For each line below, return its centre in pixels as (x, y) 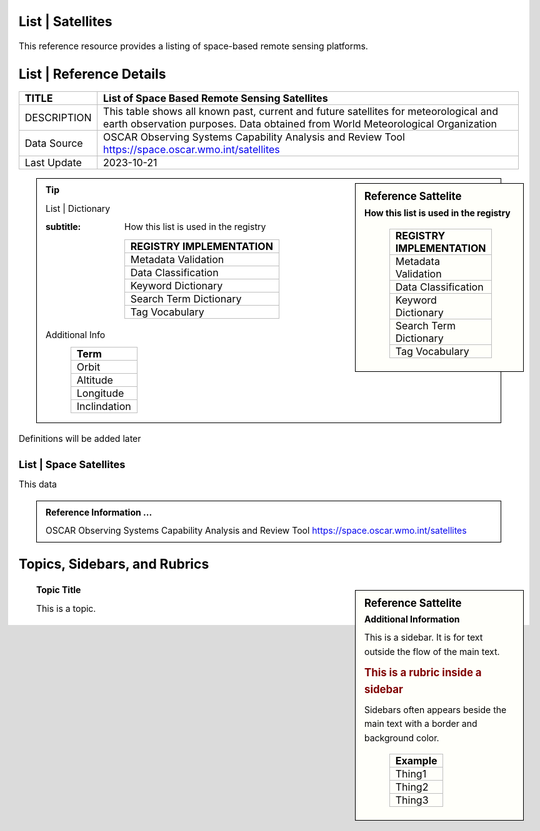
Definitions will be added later (80, 438)
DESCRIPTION (58, 118)
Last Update (53, 163)
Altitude (95, 380)
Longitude (100, 393)
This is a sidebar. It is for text (424, 637)
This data (37, 484)
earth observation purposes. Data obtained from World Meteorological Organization (300, 124)
